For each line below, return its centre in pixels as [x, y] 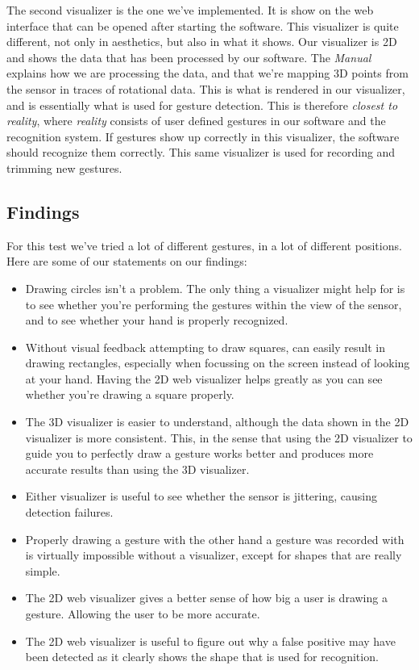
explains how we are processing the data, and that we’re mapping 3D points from [207, 73]
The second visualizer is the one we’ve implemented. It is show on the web [190, 10]
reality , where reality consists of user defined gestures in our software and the [196, 121]
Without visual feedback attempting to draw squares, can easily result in [205, 347]
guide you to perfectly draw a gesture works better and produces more [199, 453]
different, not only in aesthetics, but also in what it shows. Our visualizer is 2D [202, 42]
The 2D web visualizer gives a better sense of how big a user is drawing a [206, 598]
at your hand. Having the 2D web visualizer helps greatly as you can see [204, 378]
